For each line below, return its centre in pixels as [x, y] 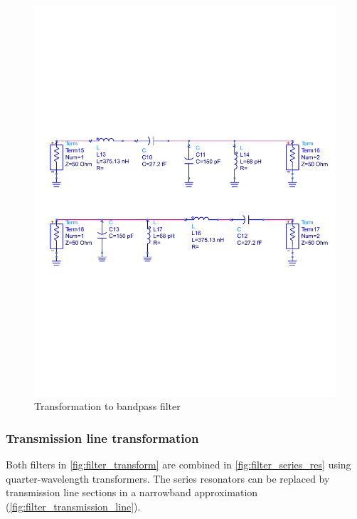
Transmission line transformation [102, 438]
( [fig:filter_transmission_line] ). [73, 507]
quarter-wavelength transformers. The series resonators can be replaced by [168, 478]
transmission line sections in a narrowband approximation [132, 492]
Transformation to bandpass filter [107, 406]
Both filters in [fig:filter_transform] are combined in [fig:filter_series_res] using [178, 465]
